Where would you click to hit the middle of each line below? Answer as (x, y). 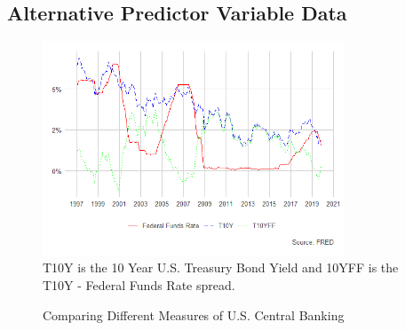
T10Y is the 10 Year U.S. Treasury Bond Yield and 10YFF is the (221, 267)
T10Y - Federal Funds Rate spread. (139, 285)
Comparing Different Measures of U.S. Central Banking (194, 314)
